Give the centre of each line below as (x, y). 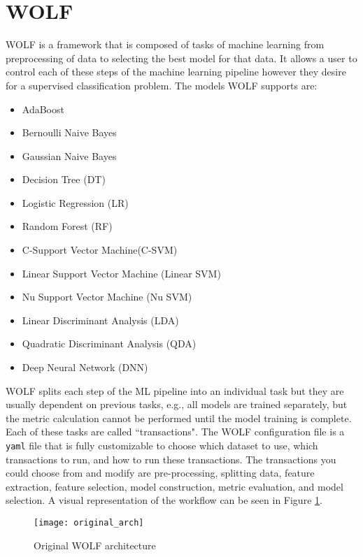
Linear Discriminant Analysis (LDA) (100, 320)
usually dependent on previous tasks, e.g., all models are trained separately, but (177, 404)
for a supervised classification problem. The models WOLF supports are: (162, 85)
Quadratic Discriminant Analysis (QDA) (109, 343)
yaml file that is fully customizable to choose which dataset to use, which (162, 445)
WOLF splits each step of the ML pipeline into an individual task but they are (175, 390)
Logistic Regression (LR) (75, 202)
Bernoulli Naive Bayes (69, 132)
